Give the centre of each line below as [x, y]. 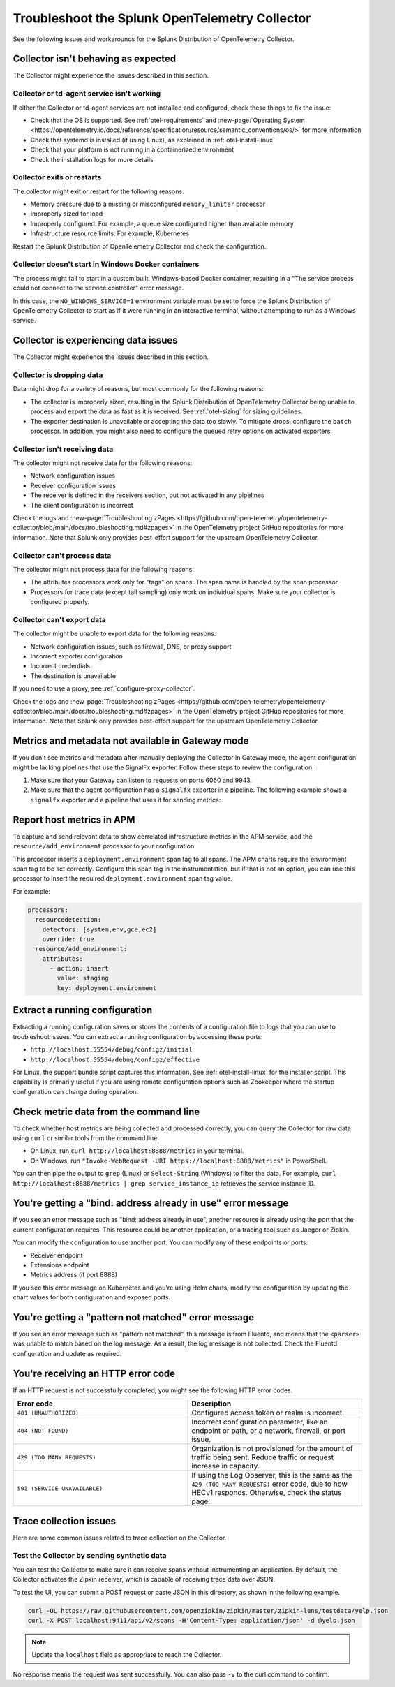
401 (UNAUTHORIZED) [48, 1413]
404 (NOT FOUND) [43, 1430]
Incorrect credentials [60, 666]
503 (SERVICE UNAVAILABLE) [60, 1488]
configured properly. [60, 602]
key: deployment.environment [107, 988]
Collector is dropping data [58, 375]
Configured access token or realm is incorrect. [268, 1413]
